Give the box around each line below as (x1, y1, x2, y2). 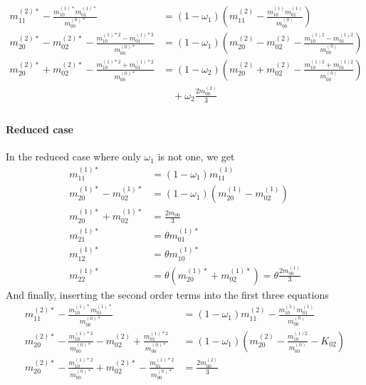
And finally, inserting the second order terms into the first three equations (6, 287, 329, 302)
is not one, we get (157, 149, 235, 164)
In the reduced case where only (6, 149, 141, 164)
